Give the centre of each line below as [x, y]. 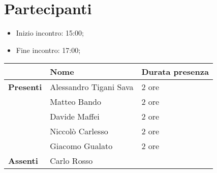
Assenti [23, 161]
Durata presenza [175, 72]
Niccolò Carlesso [79, 131]
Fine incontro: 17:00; [48, 50]
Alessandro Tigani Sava [92, 87]
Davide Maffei [75, 117]
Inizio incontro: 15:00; [50, 33]
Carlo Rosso [71, 161]
